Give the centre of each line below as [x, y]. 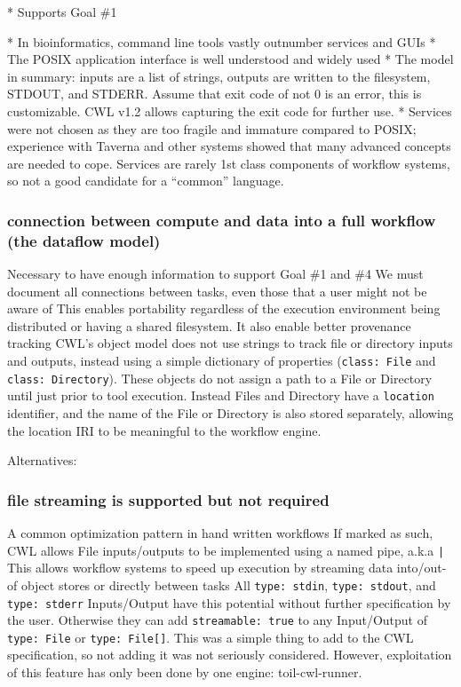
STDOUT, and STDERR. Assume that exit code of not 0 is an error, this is [215, 94]
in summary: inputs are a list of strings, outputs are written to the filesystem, [219, 76]
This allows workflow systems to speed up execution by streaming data [200, 568]
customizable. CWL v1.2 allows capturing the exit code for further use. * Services [230, 111]
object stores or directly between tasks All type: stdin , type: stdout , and [228, 584]
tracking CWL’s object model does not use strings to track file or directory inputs [230, 343]
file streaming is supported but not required [168, 499]
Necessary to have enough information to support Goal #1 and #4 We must [215, 274]
